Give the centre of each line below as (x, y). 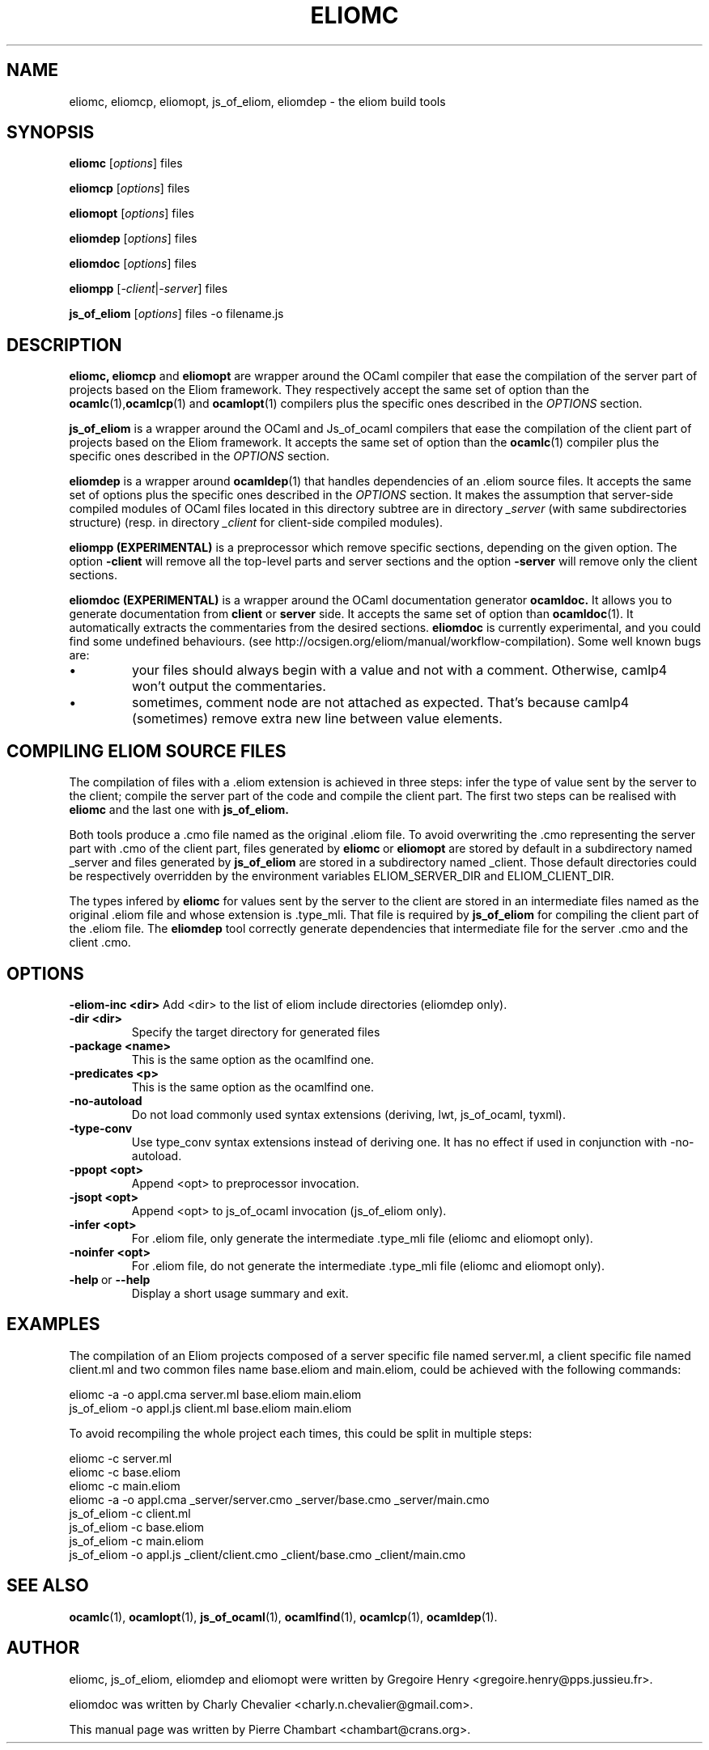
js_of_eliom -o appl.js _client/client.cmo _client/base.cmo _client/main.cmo (267, 1554)
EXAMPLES (53, 1324)
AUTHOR (43, 1648)
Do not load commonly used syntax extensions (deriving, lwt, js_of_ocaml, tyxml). (349, 1114)
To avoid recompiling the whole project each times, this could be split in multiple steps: (301, 1433)
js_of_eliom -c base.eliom (136, 1527)
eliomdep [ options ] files (133, 239)
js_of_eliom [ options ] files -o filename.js (176, 314)
